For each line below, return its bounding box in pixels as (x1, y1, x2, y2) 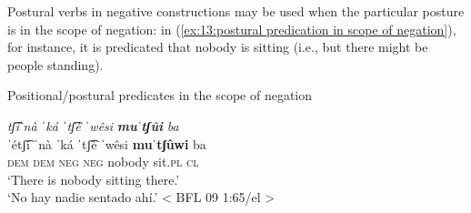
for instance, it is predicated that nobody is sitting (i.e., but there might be (7, 37, 428, 56)
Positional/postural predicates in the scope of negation (7, 86, 313, 105)
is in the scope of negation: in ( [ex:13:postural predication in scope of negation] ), (7, 19, 456, 38)
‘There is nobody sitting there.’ (7, 169, 180, 188)
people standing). (7, 55, 104, 74)
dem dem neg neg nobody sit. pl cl (7, 152, 199, 171)
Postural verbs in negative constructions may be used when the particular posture (7, 2, 465, 20)
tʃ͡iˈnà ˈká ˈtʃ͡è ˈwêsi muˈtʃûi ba (7, 116, 179, 135)
